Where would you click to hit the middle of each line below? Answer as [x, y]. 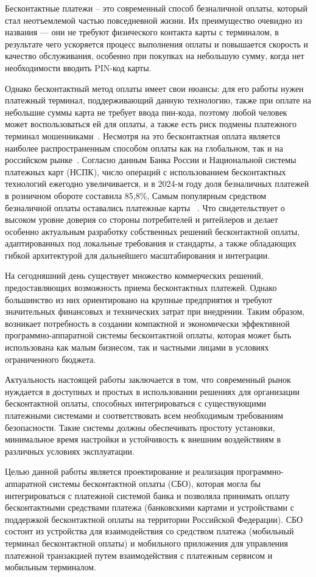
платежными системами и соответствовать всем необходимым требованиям [144, 415]
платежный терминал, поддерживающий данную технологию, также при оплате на [158, 100]
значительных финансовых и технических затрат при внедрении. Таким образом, [155, 311]
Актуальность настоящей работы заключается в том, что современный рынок [148, 379]
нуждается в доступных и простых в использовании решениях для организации [153, 391]
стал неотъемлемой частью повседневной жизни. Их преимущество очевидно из [154, 20]
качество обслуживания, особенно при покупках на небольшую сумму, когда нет [155, 56]
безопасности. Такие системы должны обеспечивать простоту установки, [140, 427]
